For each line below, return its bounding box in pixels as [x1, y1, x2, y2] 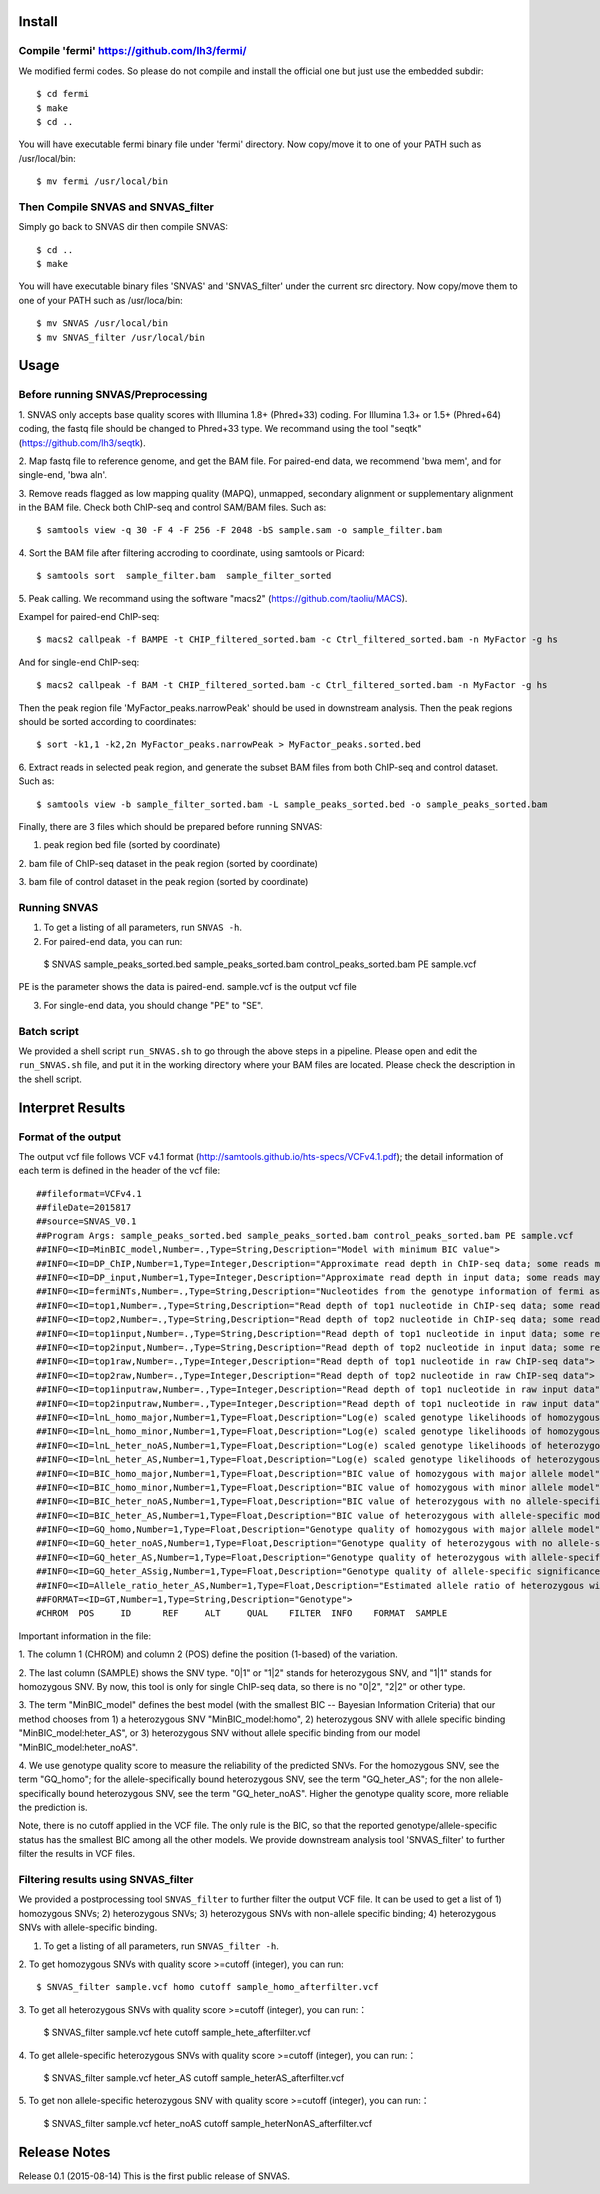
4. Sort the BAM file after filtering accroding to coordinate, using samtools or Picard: [18, 546, 365, 559]
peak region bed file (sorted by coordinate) [43, 839, 221, 851]
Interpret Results [18, 1099, 126, 1116]
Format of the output [18, 1130, 122, 1144]
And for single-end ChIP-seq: [18, 656, 140, 668]
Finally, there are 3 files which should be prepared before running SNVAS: [18, 820, 323, 832]
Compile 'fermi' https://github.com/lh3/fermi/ [18, 44, 247, 58]
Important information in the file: [18, 1630, 152, 1642]
